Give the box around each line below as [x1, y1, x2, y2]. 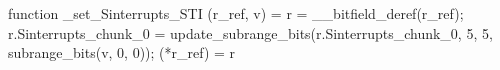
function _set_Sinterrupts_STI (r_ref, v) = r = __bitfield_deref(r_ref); [8, 3, 464, 23]
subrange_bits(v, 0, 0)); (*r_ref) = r [8, 42, 236, 63]
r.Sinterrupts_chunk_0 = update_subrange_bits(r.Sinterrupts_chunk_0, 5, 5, [8, 22, 493, 43]
